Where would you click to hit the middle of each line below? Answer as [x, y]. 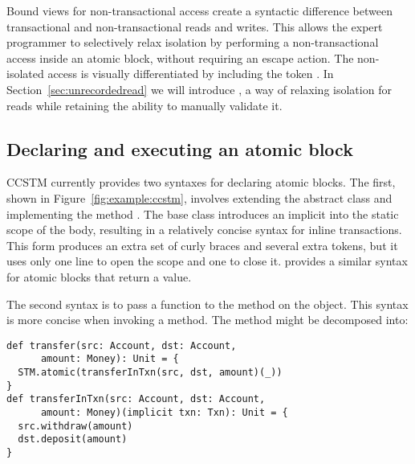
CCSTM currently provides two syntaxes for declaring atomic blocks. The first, [201, 182]
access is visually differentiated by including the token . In [191, 74]
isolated [25, 74]
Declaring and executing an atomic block [180, 148]
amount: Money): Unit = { [110, 359]
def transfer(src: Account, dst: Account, [122, 345]
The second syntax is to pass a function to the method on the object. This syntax [207, 304]
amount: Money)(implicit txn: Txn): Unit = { [164, 412]
